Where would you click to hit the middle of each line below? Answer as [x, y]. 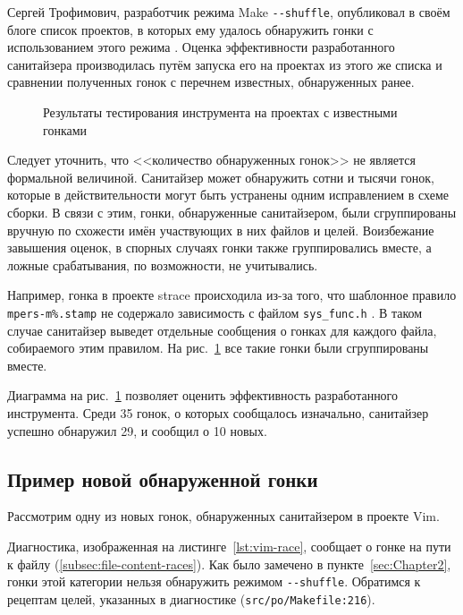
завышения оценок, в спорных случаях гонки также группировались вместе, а [219, 248]
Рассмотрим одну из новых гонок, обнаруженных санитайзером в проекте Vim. [223, 516]
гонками [65, 129]
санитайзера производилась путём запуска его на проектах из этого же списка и [225, 64]
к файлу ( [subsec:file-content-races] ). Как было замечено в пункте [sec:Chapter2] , [229, 564]
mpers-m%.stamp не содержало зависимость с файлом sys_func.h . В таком [215, 312]
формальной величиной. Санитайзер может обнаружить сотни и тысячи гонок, [221, 177]
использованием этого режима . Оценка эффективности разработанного [201, 47]
